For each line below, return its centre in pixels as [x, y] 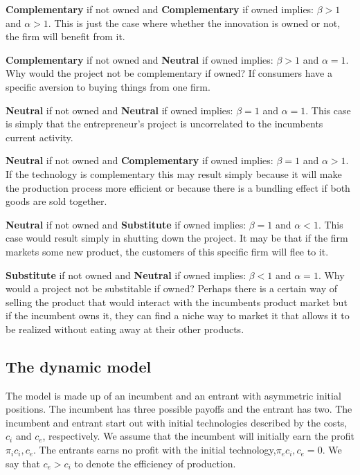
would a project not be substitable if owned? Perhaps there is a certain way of [171, 288]
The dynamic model [79, 366]
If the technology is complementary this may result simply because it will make [174, 173]
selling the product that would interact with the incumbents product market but [177, 302]
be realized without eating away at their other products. [125, 329]
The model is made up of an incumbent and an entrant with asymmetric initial [173, 395]
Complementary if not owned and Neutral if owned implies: [139, 59]
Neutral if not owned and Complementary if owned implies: [139, 160]
